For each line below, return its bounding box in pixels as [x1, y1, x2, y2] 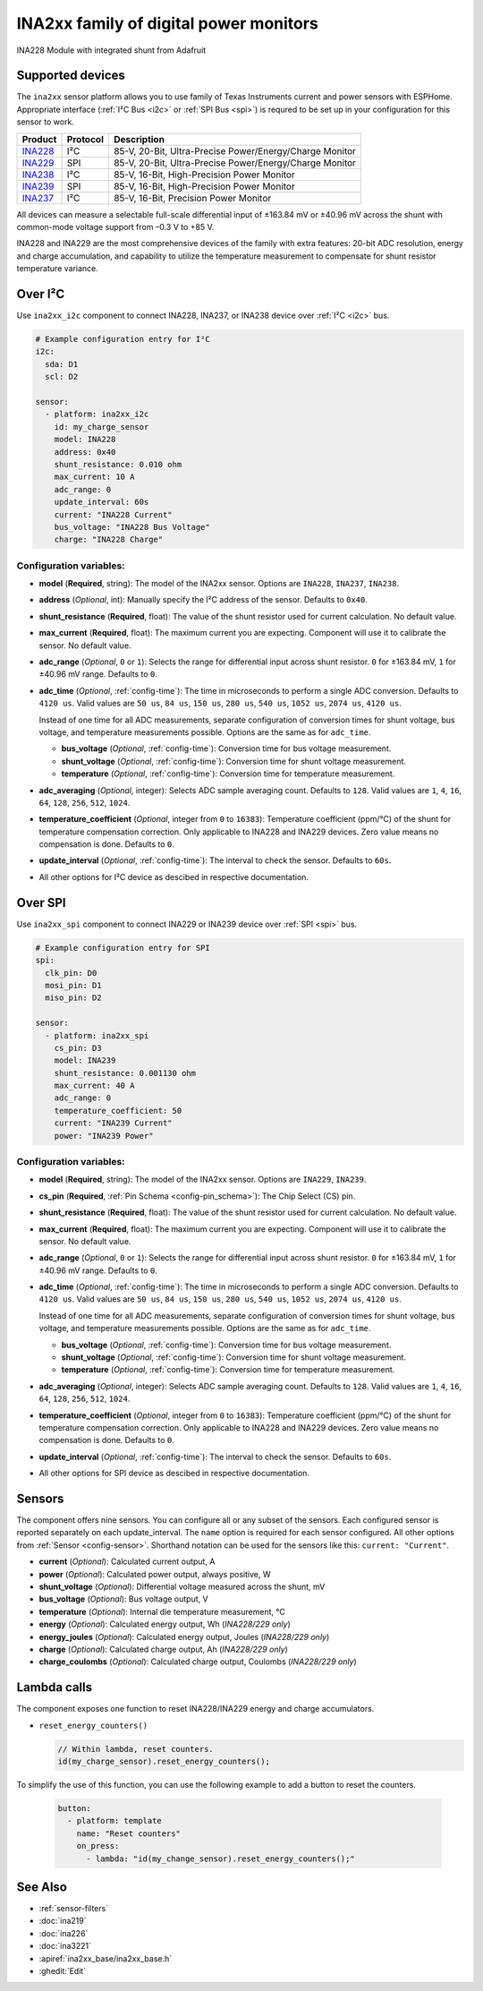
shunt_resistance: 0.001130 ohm [54, 1068, 197, 1078]
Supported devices [16, 68, 125, 83]
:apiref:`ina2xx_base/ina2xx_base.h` [38, 1953, 173, 1964]
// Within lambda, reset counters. [57, 1744, 214, 1754]
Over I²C [16, 286, 65, 302]
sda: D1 [45, 359, 79, 369]
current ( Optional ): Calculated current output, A [38, 1556, 216, 1567]
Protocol [66, 132, 105, 145]
